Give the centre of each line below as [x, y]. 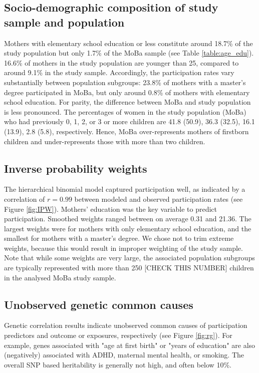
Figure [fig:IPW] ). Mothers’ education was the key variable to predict [111, 209]
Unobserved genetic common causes [99, 304]
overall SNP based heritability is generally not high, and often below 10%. [118, 364]
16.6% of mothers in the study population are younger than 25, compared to [121, 62]
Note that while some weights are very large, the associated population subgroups [129, 258]
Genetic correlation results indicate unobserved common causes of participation [126, 325]
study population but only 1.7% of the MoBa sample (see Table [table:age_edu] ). [129, 53]
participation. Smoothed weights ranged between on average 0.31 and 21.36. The [128, 219]
